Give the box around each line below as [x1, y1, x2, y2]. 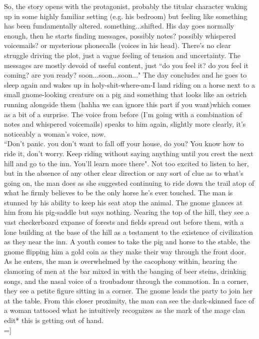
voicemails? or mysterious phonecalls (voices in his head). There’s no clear [4, 40, 231, 51]
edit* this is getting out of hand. [4, 315, 103, 325]
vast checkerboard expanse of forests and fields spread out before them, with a [4, 217, 244, 227]
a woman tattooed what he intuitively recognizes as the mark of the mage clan [4, 305, 245, 315]
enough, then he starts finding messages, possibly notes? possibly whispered [4, 30, 236, 41]
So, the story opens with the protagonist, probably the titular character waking [4, 1, 247, 11]
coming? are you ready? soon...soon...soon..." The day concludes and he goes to [4, 70, 247, 80]
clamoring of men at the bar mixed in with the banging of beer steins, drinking [4, 266, 246, 276]
